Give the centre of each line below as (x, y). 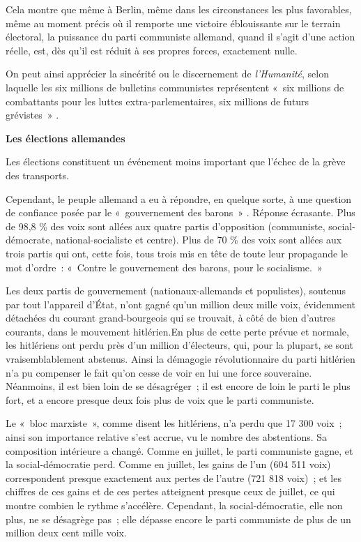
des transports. (37, 175)
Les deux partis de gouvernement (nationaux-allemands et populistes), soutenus (176, 291)
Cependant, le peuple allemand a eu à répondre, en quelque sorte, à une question (179, 198)
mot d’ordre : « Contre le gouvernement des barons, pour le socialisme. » (164, 267)
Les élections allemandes (66, 138)
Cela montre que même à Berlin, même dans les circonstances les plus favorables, (179, 9)
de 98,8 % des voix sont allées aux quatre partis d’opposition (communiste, (166, 226)
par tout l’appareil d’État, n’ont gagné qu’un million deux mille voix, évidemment (181, 304)
